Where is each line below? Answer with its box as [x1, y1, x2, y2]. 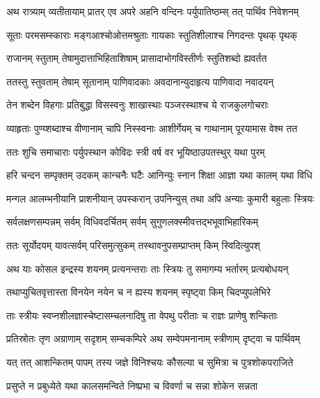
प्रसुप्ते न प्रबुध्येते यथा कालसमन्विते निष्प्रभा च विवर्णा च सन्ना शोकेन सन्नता [6, 378, 258, 392]
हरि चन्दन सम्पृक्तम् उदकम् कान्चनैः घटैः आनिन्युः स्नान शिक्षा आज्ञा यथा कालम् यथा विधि [6, 168, 312, 182]
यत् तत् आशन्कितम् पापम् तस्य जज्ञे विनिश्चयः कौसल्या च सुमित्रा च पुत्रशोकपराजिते [6, 354, 294, 369]
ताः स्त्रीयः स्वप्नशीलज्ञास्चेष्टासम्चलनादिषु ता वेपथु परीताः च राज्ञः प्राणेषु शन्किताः [6, 308, 278, 322]
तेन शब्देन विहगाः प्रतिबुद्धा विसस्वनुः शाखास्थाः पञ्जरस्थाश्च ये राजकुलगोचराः [6, 97, 269, 112]
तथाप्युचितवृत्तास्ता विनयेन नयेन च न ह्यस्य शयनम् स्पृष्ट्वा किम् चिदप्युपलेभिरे [6, 285, 271, 299]
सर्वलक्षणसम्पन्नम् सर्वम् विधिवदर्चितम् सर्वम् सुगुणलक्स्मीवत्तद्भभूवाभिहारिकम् [6, 214, 259, 229]
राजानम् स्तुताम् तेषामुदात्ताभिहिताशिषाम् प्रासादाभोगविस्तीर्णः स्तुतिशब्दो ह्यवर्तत [6, 51, 267, 65]
